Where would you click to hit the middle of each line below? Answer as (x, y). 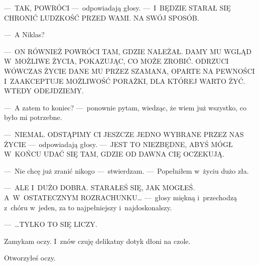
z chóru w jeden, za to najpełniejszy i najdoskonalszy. (88, 207)
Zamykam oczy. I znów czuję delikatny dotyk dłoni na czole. (97, 241)
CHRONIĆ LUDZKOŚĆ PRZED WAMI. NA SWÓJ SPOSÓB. (102, 17)
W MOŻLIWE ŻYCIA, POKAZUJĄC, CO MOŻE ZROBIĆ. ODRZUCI (116, 61)
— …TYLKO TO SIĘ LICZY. (51, 224)
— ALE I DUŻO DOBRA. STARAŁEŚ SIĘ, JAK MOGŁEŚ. (100, 187)
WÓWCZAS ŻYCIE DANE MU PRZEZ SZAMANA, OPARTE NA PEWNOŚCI (129, 71)
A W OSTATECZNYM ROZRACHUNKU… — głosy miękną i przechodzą (120, 197)
